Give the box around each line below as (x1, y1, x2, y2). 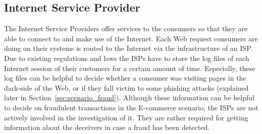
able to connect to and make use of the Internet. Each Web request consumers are (4, 33, 258, 43)
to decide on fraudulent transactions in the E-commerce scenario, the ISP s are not (4, 102, 258, 112)
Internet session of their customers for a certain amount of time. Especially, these (4, 62, 255, 73)
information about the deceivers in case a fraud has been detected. (4, 122, 210, 132)
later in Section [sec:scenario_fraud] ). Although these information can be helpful (4, 92, 254, 103)
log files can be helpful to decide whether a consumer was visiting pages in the (4, 73, 246, 83)
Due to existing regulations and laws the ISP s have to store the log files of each (4, 52, 249, 63)
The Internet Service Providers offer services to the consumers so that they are (4, 23, 248, 34)
